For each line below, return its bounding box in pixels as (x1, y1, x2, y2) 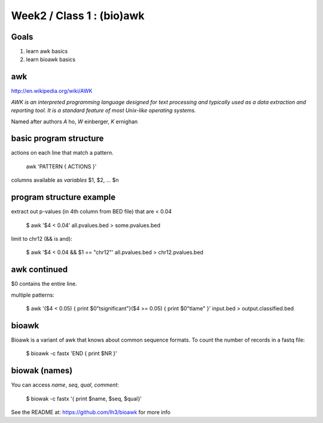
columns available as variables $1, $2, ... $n (11, 177, 119, 184)
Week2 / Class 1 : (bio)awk (11, 9, 145, 22)
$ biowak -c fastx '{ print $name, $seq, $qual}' (26, 395, 142, 402)
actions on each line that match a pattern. (11, 149, 114, 156)
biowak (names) (11, 365, 73, 376)
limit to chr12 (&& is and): (11, 235, 73, 242)
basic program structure (11, 134, 104, 144)
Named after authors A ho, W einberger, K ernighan (11, 117, 138, 125)
